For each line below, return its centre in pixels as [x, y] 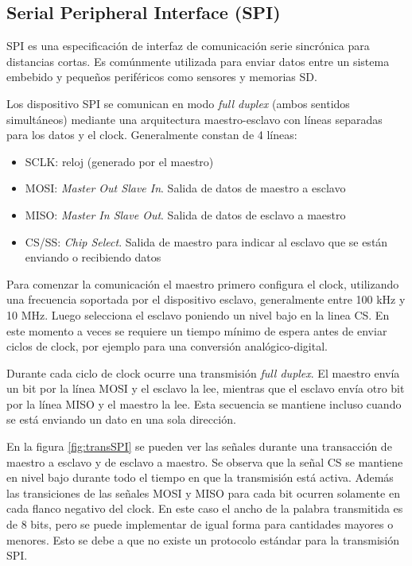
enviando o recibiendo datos [93, 257]
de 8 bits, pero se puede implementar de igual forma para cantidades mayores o [200, 524]
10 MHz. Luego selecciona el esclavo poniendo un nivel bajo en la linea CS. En [198, 314]
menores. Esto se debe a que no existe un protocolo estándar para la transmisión [203, 539]
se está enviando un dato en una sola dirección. [121, 419]
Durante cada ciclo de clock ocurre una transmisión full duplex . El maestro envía [203, 372]
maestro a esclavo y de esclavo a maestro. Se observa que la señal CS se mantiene [205, 461]
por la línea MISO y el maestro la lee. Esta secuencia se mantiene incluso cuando [204, 403]
